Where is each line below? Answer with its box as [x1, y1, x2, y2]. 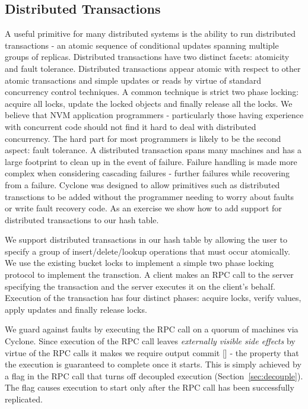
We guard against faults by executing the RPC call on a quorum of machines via [5, 323, 299, 335]
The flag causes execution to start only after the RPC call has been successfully [5, 381, 294, 394]
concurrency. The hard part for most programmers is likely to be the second [5, 132, 281, 144]
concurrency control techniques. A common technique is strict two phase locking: [5, 85, 299, 98]
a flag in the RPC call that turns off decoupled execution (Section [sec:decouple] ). [5, 369, 303, 382]
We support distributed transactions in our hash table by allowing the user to [5, 233, 287, 246]
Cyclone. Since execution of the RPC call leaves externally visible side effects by [5, 335, 296, 347]
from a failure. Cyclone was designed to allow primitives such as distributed [5, 178, 280, 191]
